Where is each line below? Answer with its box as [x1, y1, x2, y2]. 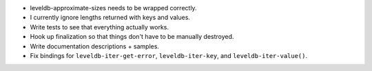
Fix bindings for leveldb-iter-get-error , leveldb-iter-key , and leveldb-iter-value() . [30, 51, 308, 59]
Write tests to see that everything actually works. [30, 23, 169, 31]
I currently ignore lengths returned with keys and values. [30, 14, 191, 22]
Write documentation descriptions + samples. [30, 42, 160, 51]
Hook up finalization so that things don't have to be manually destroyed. [30, 33, 234, 41]
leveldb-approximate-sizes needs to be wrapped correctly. [30, 4, 197, 12]
